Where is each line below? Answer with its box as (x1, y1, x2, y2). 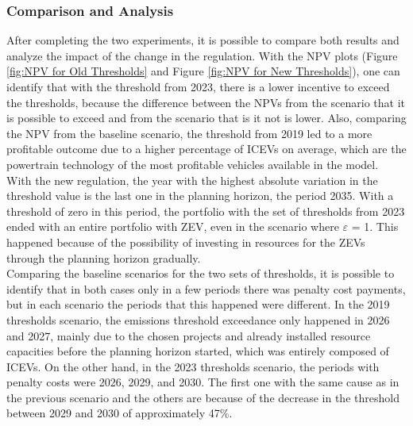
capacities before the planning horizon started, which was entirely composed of (6, 343, 389, 359)
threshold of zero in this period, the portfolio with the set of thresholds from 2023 (6, 202, 405, 219)
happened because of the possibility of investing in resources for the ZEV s (6, 233, 365, 250)
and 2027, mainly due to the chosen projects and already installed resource (6, 327, 371, 343)
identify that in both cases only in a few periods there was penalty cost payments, (6, 280, 406, 297)
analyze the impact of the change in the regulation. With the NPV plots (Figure (6, 47, 398, 63)
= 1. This (351, 218, 399, 235)
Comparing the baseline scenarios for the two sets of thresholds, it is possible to (6, 265, 395, 282)
